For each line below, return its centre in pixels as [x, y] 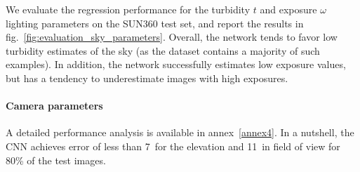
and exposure [288, 9]
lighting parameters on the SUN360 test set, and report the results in [155, 23]
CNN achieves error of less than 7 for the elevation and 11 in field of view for [173, 146]
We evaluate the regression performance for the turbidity [128, 9]
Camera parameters [54, 106]
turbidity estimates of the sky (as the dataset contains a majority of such [163, 50]
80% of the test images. [56, 160]
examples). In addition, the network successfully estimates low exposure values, [176, 64]
